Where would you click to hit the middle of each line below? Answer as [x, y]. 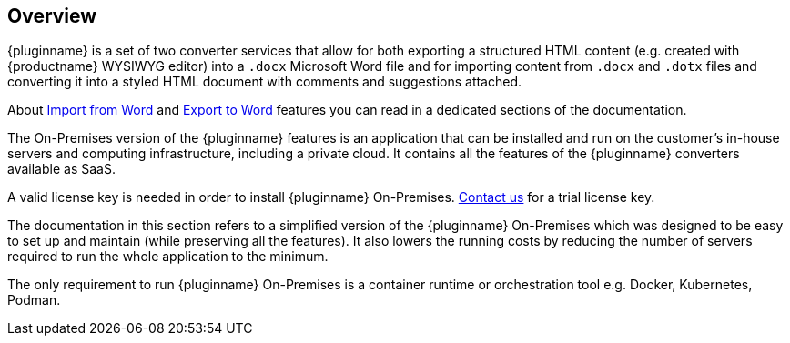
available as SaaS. [61, 169]
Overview [52, 16]
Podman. [34, 300]
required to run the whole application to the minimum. [168, 257]
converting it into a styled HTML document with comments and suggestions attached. [265, 82]
